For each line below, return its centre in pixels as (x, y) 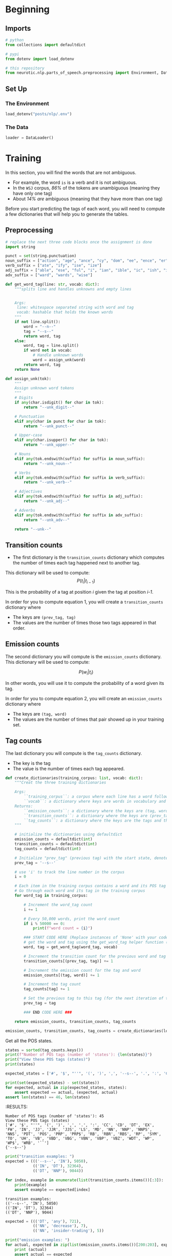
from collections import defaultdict (46, 45)
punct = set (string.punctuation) (41, 256)
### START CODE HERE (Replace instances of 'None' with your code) (97, 938)
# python (15, 40)
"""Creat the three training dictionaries (60, 783)
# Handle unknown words (58, 355)
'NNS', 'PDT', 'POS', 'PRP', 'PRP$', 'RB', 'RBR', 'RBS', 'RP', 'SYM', (83, 1134)
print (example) (31, 1185)
